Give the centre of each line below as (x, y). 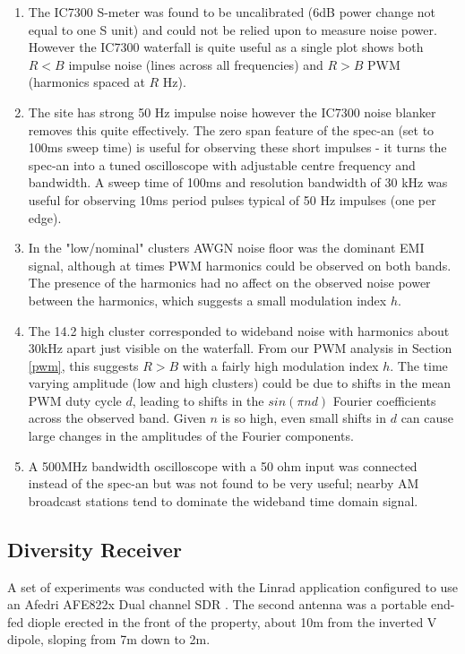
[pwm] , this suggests (83, 365)
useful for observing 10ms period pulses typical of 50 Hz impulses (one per (232, 199)
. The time (419, 365)
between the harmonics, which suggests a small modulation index (207, 300)
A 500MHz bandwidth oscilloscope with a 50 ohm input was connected (223, 465)
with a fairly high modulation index (280, 365)
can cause (427, 418)
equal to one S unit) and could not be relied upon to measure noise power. (232, 29)
